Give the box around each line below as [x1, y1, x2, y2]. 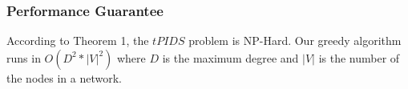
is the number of [318, 49, 400, 66]
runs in [6, 49, 41, 66]
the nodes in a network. [6, 69, 123, 86]
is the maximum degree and [162, 49, 299, 66]
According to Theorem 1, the [6, 32, 149, 49]
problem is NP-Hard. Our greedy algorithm [188, 32, 402, 49]
